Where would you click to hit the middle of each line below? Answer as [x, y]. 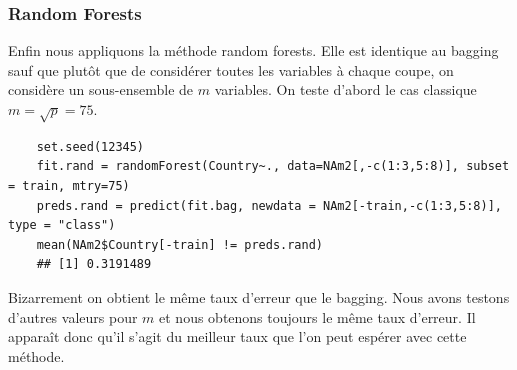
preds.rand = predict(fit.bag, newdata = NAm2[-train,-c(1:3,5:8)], [269, 205]
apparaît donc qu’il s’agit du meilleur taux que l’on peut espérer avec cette [237, 336]
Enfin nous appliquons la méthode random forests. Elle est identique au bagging [253, 50]
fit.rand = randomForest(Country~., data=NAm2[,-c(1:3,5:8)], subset [273, 166]
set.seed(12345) [90, 146]
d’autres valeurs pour [73, 316]
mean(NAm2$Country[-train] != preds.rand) [179, 244]
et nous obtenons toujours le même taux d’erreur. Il [317, 316]
